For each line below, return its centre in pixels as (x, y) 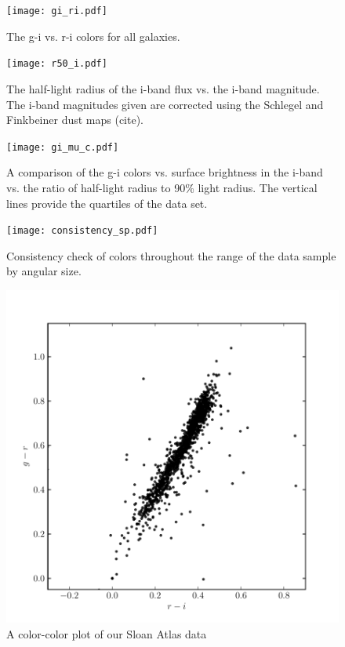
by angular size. (44, 271)
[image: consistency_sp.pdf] (82, 231)
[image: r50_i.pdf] (57, 64)
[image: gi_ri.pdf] (57, 11)
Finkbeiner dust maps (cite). (75, 120)
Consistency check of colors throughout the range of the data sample (171, 255)
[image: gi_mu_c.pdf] (63, 147)
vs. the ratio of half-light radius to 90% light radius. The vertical (162, 187)
